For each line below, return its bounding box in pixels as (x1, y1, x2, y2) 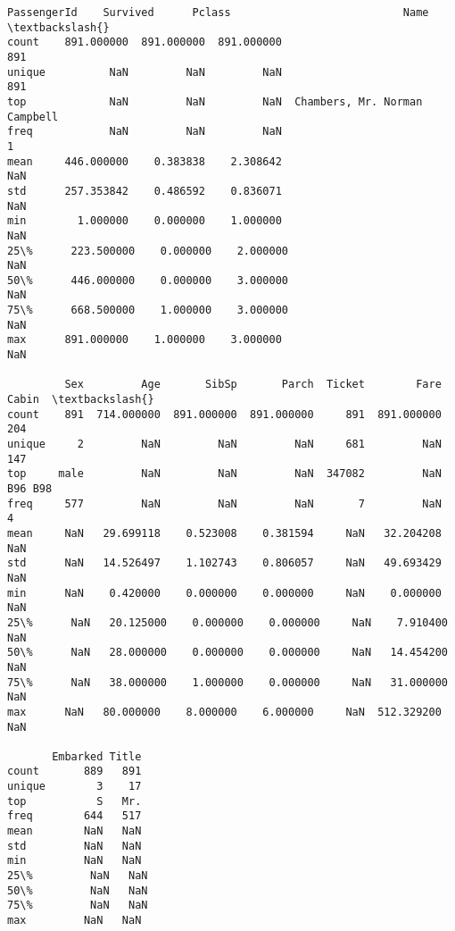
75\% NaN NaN (7, 899, 148, 912)
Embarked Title (52, 750, 142, 763)
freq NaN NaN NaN (7, 125, 282, 138)
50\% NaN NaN (7, 884, 148, 897)
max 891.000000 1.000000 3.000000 (7, 333, 282, 347)
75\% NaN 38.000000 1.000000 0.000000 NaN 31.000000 (7, 675, 448, 689)
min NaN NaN (7, 854, 142, 868)
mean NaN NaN (7, 825, 142, 838)
